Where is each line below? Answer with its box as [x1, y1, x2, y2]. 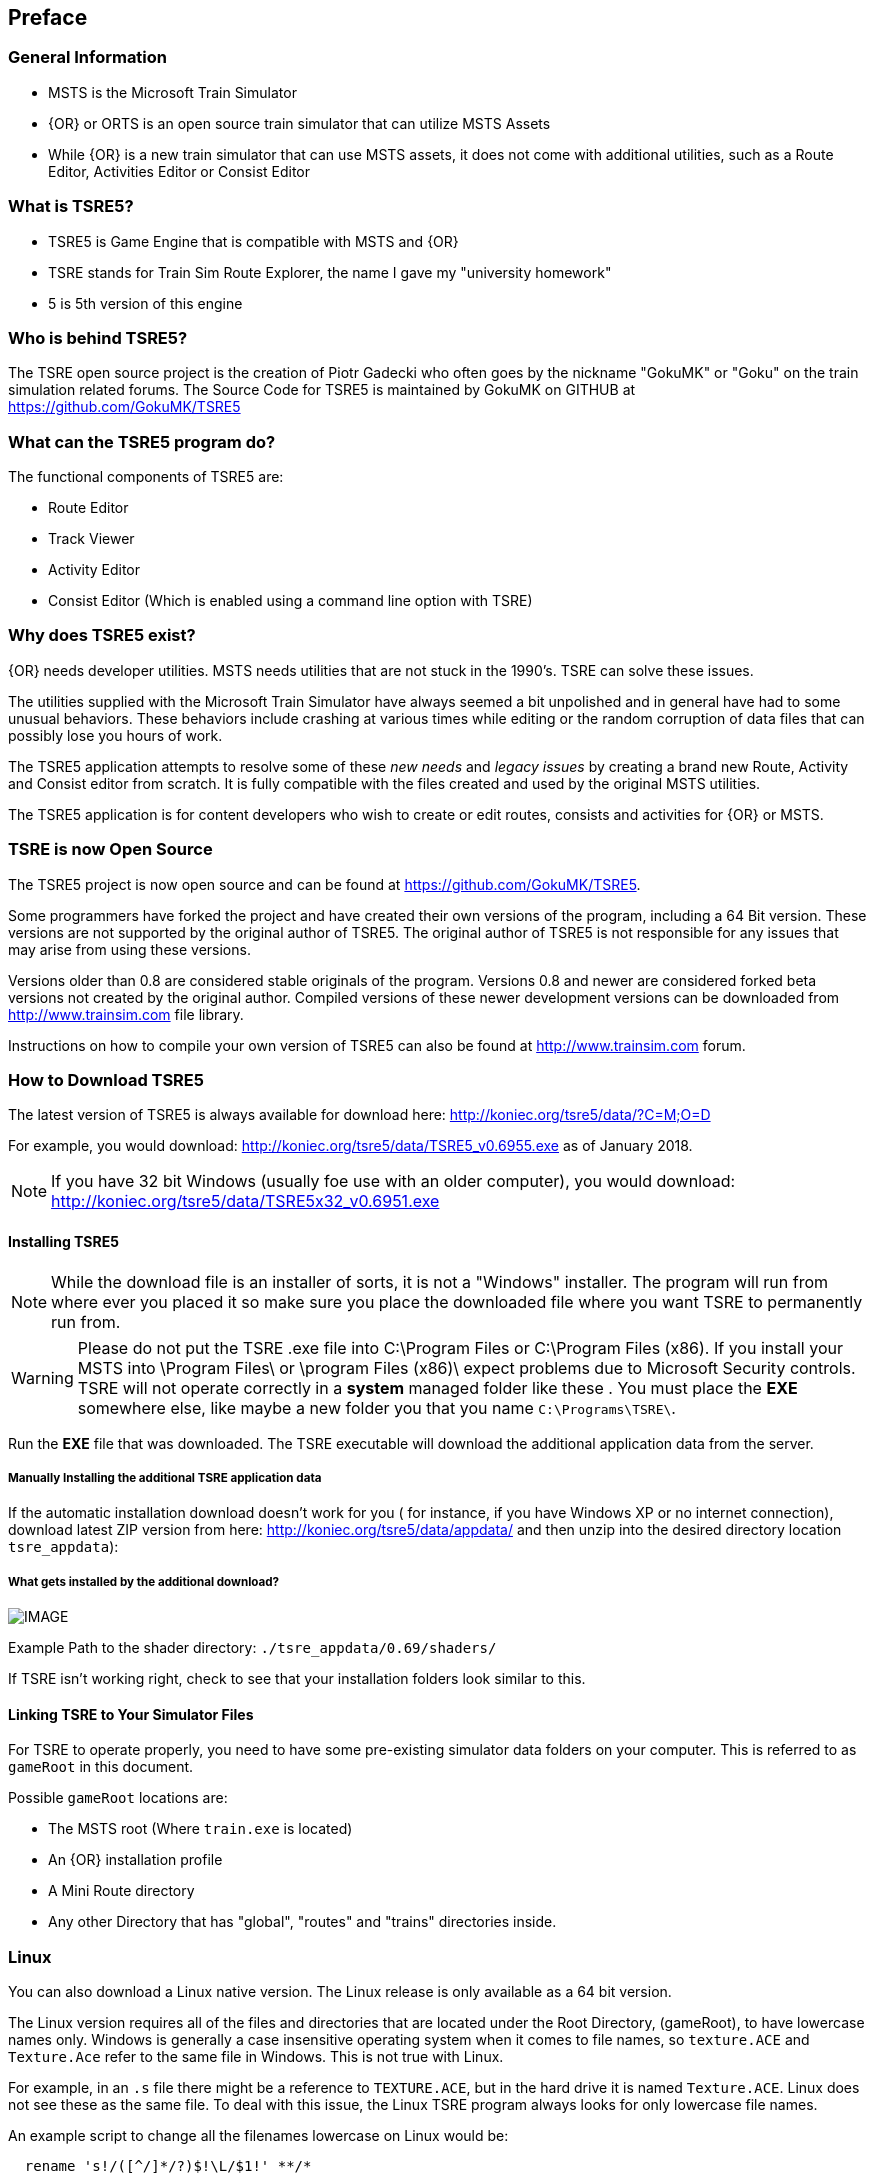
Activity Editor [48, 561, 141, 579]
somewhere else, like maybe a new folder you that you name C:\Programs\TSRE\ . [77, 1397, 676, 1418]
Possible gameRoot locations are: [8, 1789, 228, 1807]
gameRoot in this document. [8, 1758, 194, 1776]
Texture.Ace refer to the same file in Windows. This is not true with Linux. [8, 2048, 504, 2066]
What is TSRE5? [8, 196, 134, 217]
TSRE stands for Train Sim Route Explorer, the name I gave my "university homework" [48, 263, 612, 281]
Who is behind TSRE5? [8, 327, 188, 348]
